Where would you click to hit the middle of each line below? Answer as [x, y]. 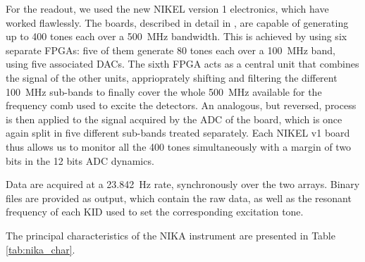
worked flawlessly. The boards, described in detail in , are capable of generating [177, 22]
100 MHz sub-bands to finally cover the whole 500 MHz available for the [164, 91]
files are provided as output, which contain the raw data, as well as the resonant [179, 198]
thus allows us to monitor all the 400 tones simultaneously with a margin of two [179, 146]
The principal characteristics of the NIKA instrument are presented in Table [171, 235]
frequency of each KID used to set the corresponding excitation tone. [155, 212]
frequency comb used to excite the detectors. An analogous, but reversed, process [181, 105]
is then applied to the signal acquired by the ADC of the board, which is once [174, 119]
